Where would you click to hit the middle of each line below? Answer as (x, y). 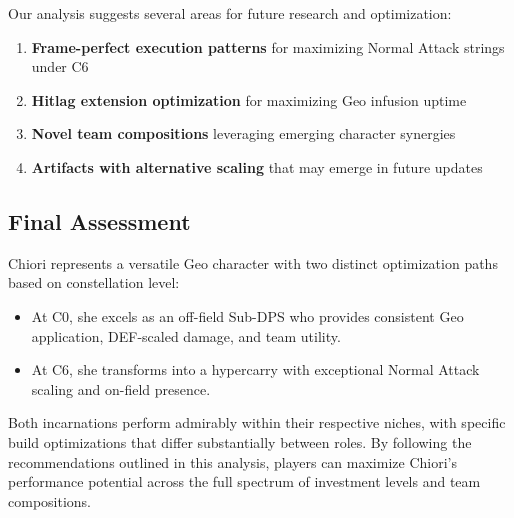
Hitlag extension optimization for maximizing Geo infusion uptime (249, 99)
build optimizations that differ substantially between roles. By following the (240, 441)
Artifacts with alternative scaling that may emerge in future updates (257, 166)
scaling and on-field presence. (121, 388)
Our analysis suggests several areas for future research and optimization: (230, 13)
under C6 (60, 66)
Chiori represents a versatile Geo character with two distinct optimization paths (253, 262)
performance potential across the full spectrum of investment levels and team (244, 481)
